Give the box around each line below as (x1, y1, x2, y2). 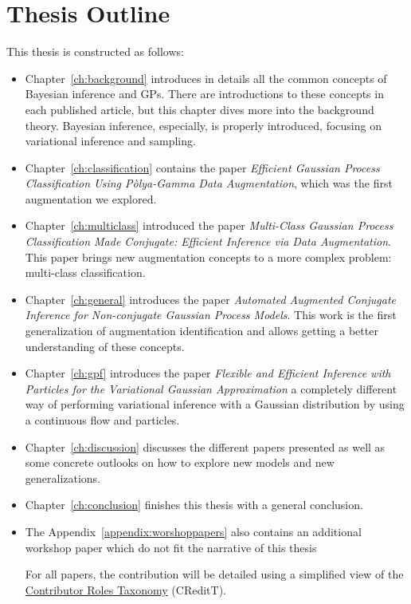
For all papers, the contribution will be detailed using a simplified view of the (25, 566, 404, 582)
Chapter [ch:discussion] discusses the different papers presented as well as (25, 438, 386, 455)
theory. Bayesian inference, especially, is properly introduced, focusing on (25, 116, 382, 133)
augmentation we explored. (25, 190, 157, 207)
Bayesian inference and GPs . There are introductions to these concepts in (25, 85, 384, 102)
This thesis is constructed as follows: (6, 43, 184, 60)
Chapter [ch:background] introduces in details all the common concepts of (25, 69, 387, 86)
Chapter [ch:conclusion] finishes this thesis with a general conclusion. (25, 496, 363, 513)
